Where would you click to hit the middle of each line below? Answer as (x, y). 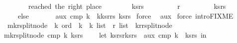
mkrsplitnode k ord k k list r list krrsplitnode (90, 25)
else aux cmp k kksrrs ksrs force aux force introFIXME (125, 15)
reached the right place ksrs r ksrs (127, 6)
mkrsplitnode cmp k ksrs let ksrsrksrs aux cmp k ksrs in (105, 34)
